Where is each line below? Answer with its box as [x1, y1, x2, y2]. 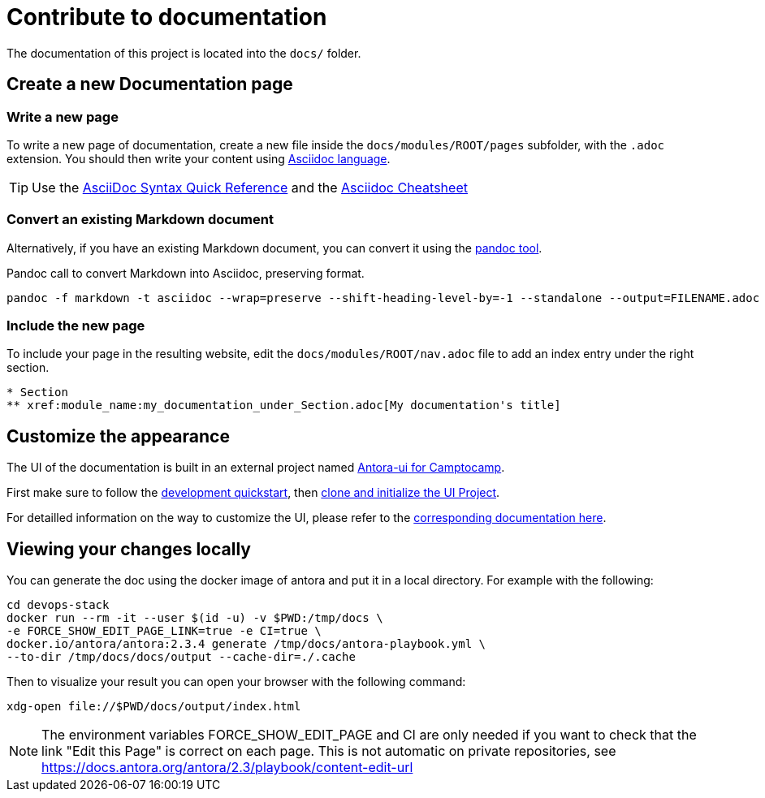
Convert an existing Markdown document [6, 211, 274, 228]
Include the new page [6, 317, 145, 334]
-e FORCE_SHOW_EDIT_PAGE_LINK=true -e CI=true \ [6, 624, 322, 638]
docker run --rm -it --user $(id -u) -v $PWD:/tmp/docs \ [6, 611, 383, 625]
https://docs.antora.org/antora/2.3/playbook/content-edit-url [41, 759, 413, 776]
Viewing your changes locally [6, 538, 251, 559]
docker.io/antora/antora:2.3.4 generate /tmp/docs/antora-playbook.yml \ [6, 637, 486, 651]
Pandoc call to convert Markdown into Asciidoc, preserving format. [6, 265, 365, 280]
